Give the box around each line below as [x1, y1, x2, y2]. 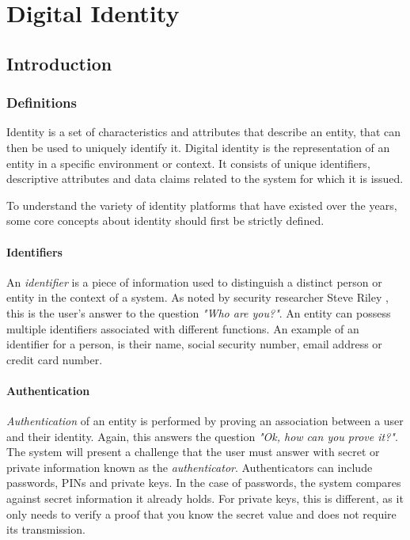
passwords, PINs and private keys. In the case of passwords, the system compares [6, 474, 401, 491]
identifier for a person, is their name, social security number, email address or [6, 336, 382, 352]
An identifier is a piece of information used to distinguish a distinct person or [6, 273, 382, 290]
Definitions [6, 93, 77, 112]
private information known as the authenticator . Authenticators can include [6, 458, 373, 475]
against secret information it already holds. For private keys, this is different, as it [6, 490, 404, 507]
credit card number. [6, 351, 103, 367]
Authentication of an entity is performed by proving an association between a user [6, 413, 404, 429]
